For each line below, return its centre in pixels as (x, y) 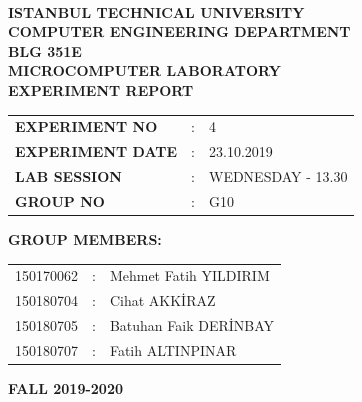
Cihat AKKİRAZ (162, 300)
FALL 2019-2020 (66, 387)
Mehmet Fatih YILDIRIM (189, 275)
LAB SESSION (68, 176)
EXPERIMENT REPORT (101, 89)
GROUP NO (60, 200)
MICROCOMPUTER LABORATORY (144, 70)
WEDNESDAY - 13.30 (278, 176)
